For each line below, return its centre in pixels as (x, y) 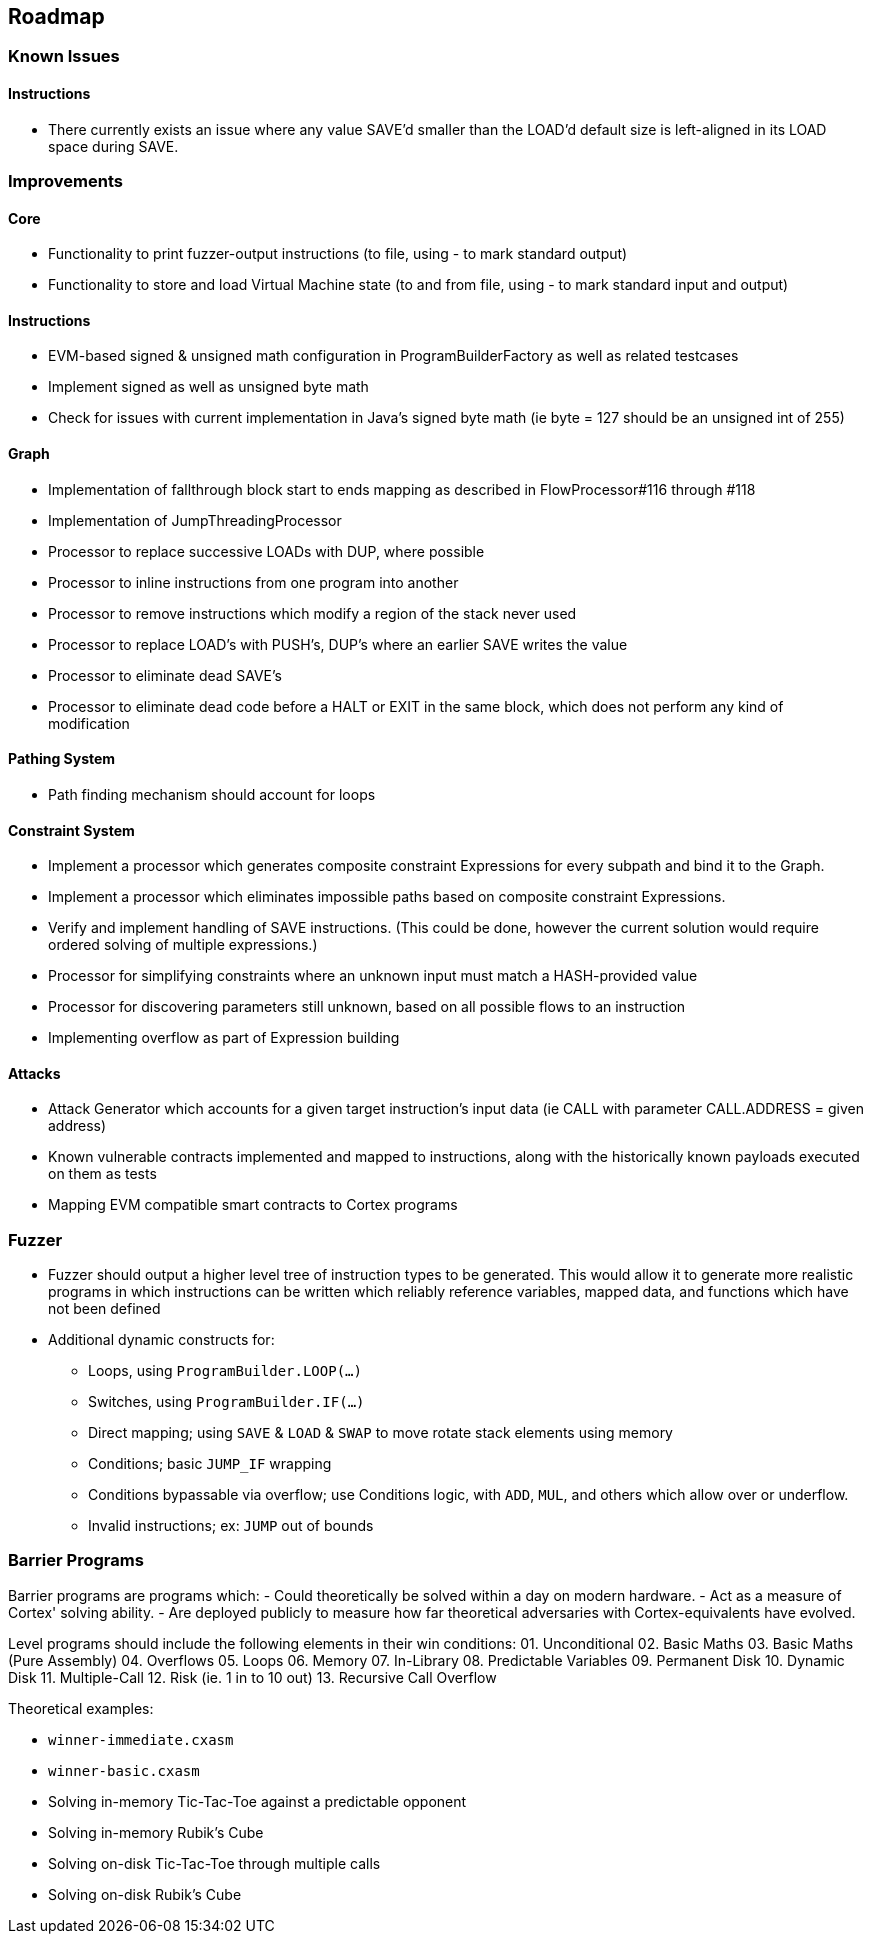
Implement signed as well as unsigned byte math (208, 387)
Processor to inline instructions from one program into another (253, 582)
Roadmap (56, 16)
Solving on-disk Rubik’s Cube (145, 1894)
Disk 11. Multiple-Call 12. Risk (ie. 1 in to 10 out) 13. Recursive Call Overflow (252, 1677)
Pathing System (62, 759)
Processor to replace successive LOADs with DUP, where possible (266, 551)
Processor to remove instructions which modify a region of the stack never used (312, 613)
